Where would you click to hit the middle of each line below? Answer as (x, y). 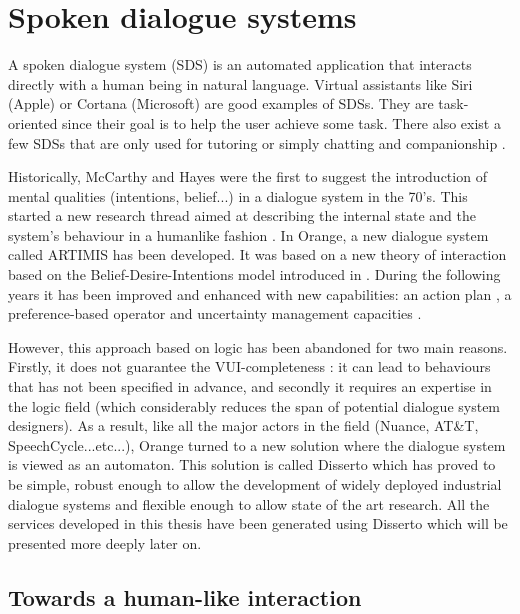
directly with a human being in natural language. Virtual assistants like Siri (240, 83)
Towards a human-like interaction (185, 596)
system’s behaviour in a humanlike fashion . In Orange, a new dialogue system (248, 234)
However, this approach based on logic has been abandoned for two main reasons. (258, 346)
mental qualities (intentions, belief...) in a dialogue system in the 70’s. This (238, 195)
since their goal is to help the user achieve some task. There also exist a (281, 122)
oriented (33, 122)
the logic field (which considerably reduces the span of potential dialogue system (254, 405)
